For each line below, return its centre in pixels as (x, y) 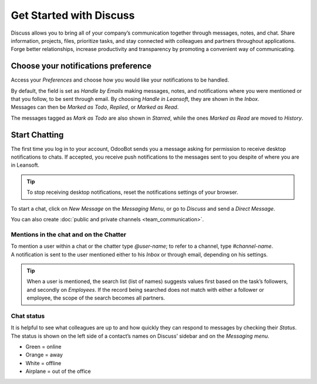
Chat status (28, 316)
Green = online (43, 347)
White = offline (43, 363)
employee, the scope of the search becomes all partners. (96, 298)
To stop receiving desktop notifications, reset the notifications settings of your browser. (133, 192)
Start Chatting (37, 135)
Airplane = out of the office (58, 371)
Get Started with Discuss (73, 15)
